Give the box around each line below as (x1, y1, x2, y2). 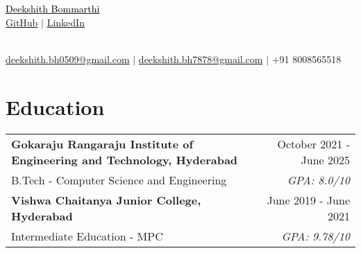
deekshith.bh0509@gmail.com (6, 51, 130, 66)
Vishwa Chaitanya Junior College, (11, 191, 201, 208)
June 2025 (301, 151, 350, 168)
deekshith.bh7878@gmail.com (138, 51, 263, 66)
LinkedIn (47, 15, 85, 29)
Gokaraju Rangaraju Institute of (11, 135, 194, 152)
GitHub (6, 15, 38, 29)
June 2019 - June (267, 191, 350, 208)
